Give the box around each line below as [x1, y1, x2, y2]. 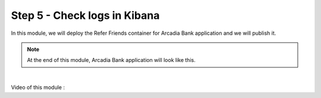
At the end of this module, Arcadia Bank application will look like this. [27, 57, 196, 64]
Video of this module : [11, 84, 65, 91]
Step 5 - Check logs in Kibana [11, 9, 160, 22]
